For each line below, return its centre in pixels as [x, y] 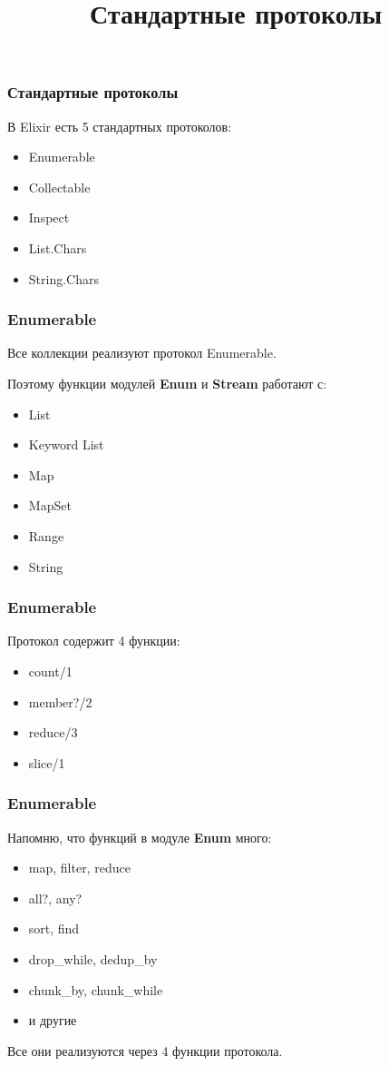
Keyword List [66, 444]
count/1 [50, 671]
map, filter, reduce [79, 868]
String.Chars [63, 278]
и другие [53, 1020]
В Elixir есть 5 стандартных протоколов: [120, 126]
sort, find [54, 928]
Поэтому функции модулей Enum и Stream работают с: [167, 384]
